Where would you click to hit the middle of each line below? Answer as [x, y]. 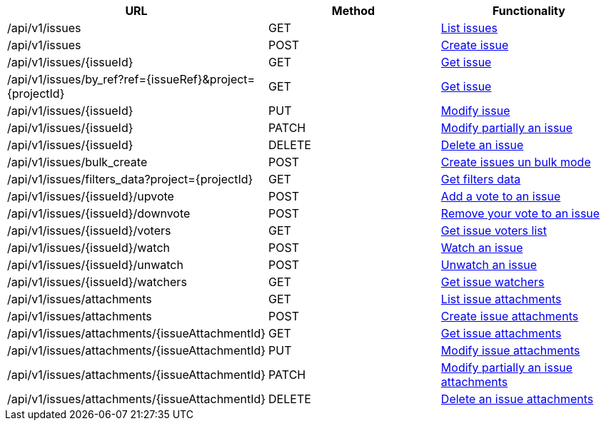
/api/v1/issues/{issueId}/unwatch [95, 265]
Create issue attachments [510, 316]
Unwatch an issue [489, 265]
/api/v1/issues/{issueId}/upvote [91, 196]
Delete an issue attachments [517, 399]
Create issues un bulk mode [516, 162]
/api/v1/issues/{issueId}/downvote [99, 213]
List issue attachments [501, 299]
